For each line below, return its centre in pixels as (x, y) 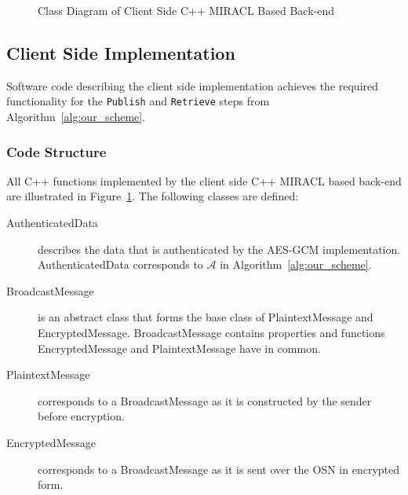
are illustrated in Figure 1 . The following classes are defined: (153, 196)
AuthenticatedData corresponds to (120, 264)
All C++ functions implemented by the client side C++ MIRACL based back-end (204, 180)
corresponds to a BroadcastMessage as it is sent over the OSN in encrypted (219, 469)
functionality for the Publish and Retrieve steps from (138, 101)
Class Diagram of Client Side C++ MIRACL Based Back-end (186, 10)
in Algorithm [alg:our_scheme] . (296, 264)
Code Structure (56, 151)
